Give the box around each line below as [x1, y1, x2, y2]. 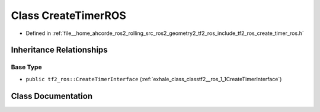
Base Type [11, 63, 42, 71]
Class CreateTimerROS [11, 9, 127, 22]
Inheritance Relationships [11, 45, 108, 55]
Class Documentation [11, 91, 93, 101]
